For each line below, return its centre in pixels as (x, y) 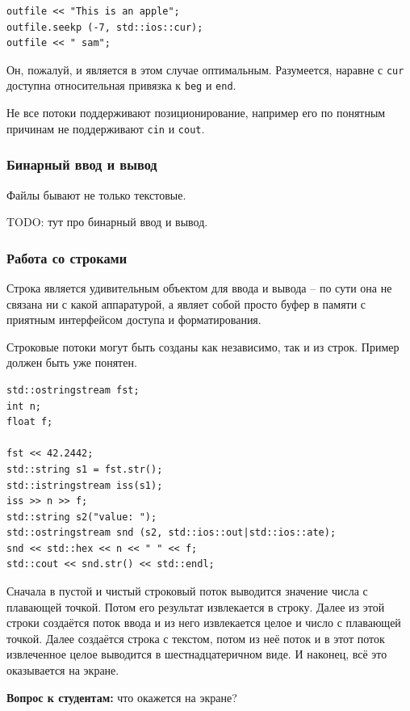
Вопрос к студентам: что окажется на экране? (122, 697)
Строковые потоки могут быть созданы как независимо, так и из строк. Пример (203, 346)
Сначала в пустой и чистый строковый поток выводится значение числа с (187, 591)
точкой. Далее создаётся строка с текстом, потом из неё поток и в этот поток (196, 638)
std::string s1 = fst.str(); (85, 469)
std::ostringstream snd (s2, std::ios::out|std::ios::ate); (172, 533)
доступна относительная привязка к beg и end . (121, 85)
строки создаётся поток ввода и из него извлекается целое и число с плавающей (204, 623)
